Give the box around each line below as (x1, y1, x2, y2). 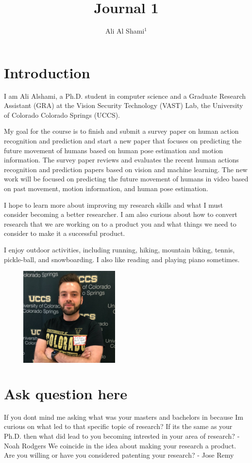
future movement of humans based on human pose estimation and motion (4, 145, 223, 155)
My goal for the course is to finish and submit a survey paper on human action (4, 126, 239, 136)
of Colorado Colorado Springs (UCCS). (4, 109, 120, 120)
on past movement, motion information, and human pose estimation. (4, 183, 208, 193)
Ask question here (4, 383, 127, 403)
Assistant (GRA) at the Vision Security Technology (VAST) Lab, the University (4, 100, 243, 110)
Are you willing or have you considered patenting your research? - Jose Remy (4, 450, 234, 460)
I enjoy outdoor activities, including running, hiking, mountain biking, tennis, (4, 244, 235, 254)
